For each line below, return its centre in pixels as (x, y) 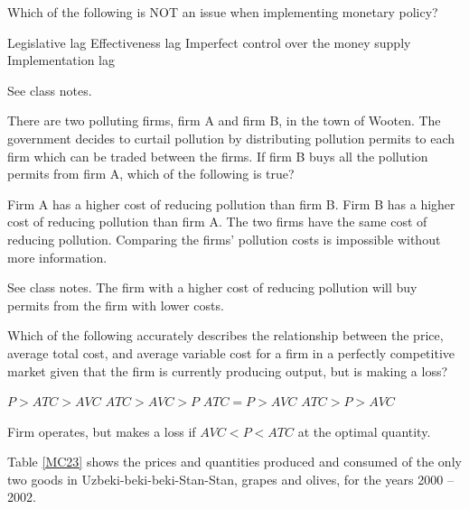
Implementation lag (61, 60)
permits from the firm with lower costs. (116, 305)
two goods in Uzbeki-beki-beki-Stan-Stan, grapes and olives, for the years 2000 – (230, 479)
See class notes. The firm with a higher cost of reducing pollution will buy (212, 287)
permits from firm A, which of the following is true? (151, 174)
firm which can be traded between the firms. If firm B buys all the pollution (218, 156)
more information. (57, 257)
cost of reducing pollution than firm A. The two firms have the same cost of (217, 222)
